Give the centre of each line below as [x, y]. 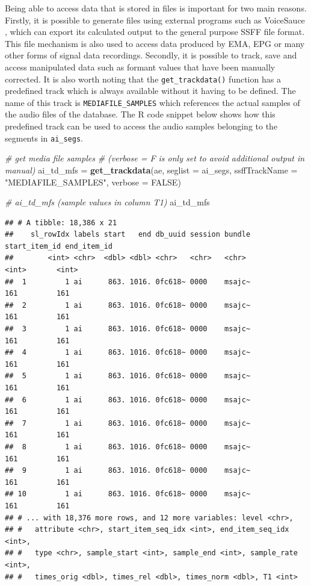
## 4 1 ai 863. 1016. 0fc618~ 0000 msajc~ [128, 353]
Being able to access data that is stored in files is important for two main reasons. [156, 8]
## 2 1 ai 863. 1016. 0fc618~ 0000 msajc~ [128, 305]
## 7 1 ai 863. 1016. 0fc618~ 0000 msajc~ [128, 423]
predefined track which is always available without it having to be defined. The [150, 91]
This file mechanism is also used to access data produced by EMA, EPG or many [155, 43]
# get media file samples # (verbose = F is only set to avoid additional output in [155, 158]
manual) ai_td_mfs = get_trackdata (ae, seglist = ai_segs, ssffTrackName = [151, 170]
